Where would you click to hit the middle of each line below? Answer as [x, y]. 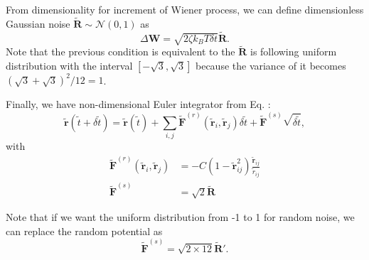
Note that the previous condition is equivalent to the [121, 52]
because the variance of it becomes [271, 65]
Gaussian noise [38, 23]
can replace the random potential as [84, 231]
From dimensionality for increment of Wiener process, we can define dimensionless [185, 9]
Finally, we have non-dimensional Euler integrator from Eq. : [138, 104]
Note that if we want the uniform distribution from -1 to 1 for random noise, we [180, 217]
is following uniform [294, 52]
